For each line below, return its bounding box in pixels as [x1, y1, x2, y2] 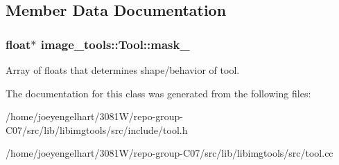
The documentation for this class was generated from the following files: [6, 86, 311, 100]
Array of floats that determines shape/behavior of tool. [6, 63, 240, 77]
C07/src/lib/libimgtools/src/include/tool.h [6, 122, 188, 137]
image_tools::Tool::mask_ [40, 35, 190, 52]
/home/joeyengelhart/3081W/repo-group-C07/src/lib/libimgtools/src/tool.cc [6, 146, 333, 160]
